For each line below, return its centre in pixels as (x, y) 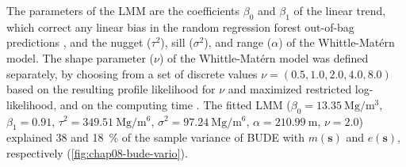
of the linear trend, (340, 10)
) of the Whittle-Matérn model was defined (264, 57)
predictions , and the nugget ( (79, 42)
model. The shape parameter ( (80, 57)
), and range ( (238, 42)
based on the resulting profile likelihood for (111, 89)
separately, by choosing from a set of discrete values (132, 73)
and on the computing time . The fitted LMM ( (175, 104)
